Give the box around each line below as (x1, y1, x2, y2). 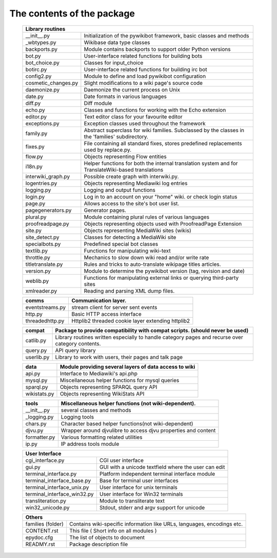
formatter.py (25, 434, 55, 441)
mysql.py (25, 376, 48, 384)
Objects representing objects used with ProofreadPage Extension (84, 220, 242, 227)
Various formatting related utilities (61, 434, 143, 441)
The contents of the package (9, 8, 135, 19)
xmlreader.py (25, 287, 57, 294)
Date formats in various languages (84, 93, 167, 100)
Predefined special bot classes (84, 240, 159, 247)
